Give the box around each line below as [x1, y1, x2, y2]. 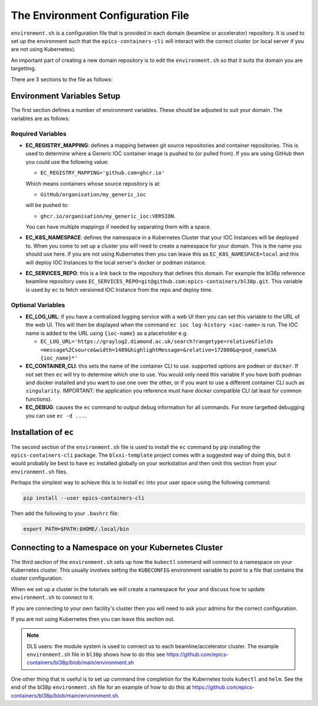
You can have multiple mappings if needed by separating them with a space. [25, 223, 211, 230]
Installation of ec [11, 427, 74, 437]
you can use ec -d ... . [25, 412, 87, 419]
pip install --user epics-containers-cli [23, 495, 145, 502]
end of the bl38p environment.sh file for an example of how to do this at [11, 684, 191, 691]
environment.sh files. [11, 468, 68, 475]
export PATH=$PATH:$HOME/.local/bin [23, 526, 130, 533]
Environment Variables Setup [11, 91, 121, 101]
